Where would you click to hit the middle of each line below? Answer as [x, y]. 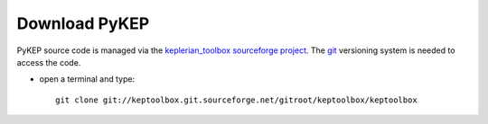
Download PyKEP [83, 23]
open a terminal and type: [87, 79]
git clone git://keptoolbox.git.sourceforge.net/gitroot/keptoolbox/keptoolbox [236, 100]
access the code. [49, 62]
